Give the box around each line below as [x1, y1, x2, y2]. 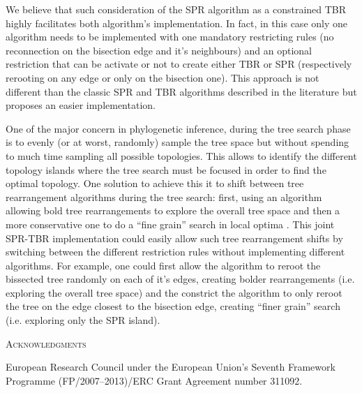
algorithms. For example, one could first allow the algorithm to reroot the [6, 258, 321, 272]
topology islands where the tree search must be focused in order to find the [6, 162, 326, 177]
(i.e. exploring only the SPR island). [6, 313, 160, 327]
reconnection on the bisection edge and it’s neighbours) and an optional [6, 43, 312, 57]
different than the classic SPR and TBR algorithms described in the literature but [6, 84, 357, 98]
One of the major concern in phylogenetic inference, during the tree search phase [6, 121, 351, 135]
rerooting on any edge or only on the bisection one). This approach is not [6, 70, 319, 84]
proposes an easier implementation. [6, 98, 156, 112]
